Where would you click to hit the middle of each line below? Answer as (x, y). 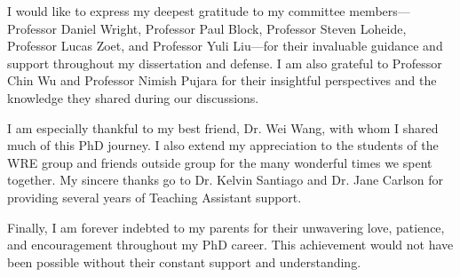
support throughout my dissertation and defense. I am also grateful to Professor (225, 63)
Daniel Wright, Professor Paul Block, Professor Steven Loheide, (234, 28)
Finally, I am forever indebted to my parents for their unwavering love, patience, (226, 227)
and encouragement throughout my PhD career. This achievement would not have (230, 245)
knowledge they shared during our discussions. (133, 97)
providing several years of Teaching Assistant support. (155, 197)
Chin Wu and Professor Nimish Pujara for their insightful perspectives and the (222, 80)
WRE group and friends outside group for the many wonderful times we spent (220, 162)
